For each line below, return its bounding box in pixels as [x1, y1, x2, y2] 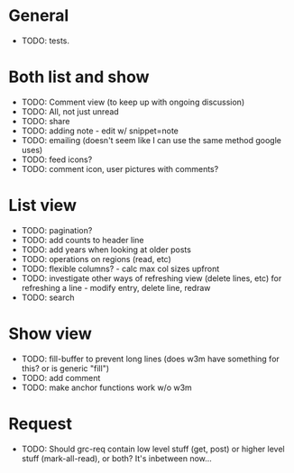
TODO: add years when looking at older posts [21, 244, 191, 255]
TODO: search [21, 292, 75, 303]
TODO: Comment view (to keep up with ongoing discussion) [21, 96, 245, 107]
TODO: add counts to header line [21, 234, 144, 245]
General [8, 5, 69, 26]
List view [8, 196, 78, 216]
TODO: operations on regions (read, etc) [21, 253, 172, 264]
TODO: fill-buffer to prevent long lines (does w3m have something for [21, 353, 280, 364]
